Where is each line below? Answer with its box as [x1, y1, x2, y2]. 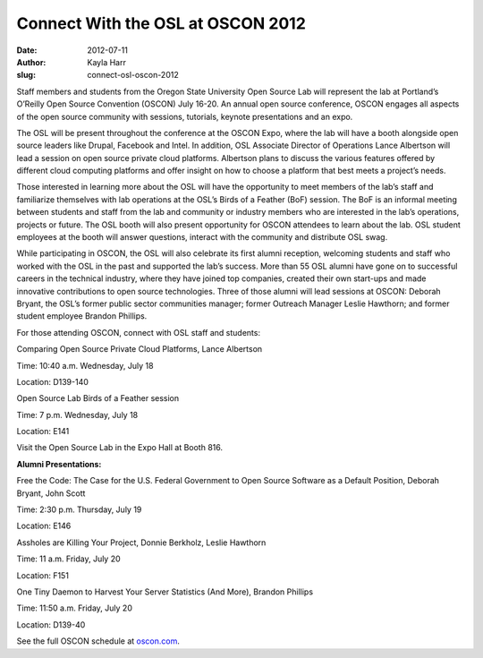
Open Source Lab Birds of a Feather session [16, 393, 180, 404]
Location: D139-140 [16, 376, 89, 387]
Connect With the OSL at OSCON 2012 [16, 13, 306, 33]
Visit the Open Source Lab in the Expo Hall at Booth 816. [16, 442, 224, 453]
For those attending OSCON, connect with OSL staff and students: [16, 327, 261, 338]
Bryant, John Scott [16, 488, 86, 499]
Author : [16, 56, 47, 67]
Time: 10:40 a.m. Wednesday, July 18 [16, 360, 154, 371]
